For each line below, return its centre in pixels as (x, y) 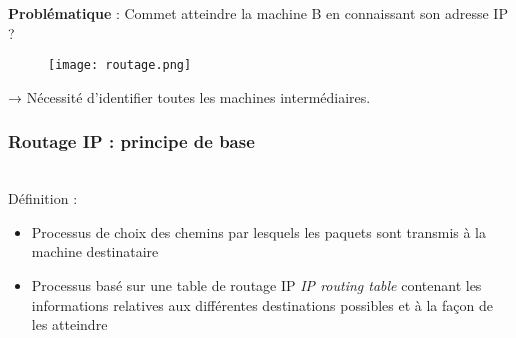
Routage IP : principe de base (131, 141)
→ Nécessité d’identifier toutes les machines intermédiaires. (189, 96)
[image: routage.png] (120, 65)
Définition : (43, 198)
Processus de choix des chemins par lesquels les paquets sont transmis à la (259, 231)
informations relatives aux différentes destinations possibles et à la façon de (262, 304)
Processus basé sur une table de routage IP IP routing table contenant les (256, 285)
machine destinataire (95, 251)
